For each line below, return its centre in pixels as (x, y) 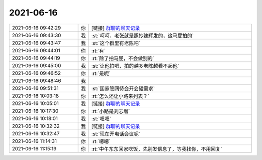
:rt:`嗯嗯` (101, 141)
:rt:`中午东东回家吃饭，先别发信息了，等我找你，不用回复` (157, 149)
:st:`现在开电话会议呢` (116, 134)
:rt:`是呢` (101, 73)
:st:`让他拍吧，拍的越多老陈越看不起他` (135, 66)
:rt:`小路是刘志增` (111, 111)
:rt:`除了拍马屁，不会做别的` (123, 58)
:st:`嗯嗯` (101, 118)
